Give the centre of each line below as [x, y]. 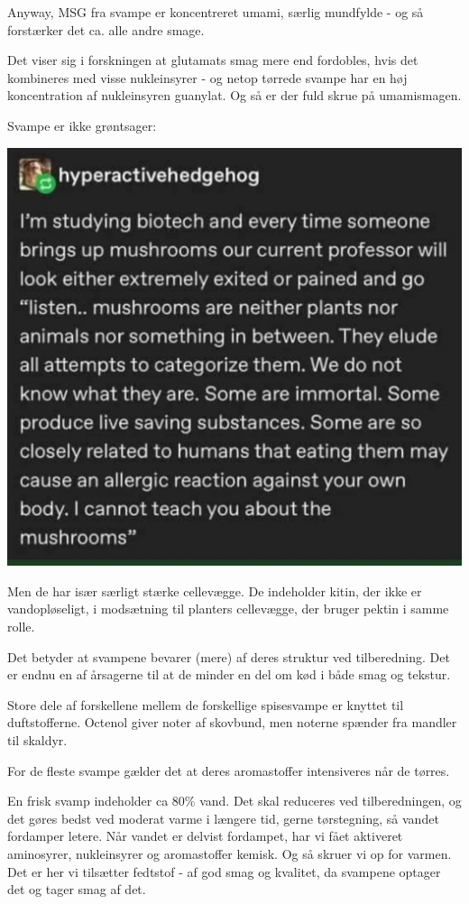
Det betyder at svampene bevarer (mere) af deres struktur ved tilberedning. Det [229, 656]
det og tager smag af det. [77, 889]
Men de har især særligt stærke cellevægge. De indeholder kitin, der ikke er [215, 590]
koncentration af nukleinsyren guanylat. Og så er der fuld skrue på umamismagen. [234, 95]
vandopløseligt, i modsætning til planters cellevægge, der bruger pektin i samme [228, 609]
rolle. [21, 626]
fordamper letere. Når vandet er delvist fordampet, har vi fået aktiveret [205, 836]
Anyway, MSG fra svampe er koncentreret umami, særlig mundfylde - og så [216, 12]
